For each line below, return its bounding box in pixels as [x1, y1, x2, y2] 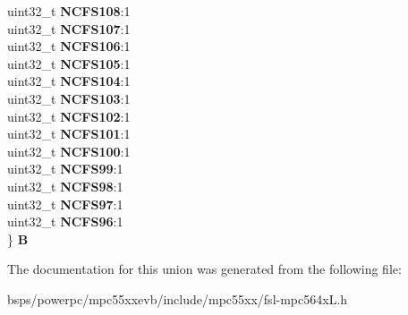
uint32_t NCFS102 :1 [7, 106, 131, 125]
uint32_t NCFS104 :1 [7, 72, 131, 90]
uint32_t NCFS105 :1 [7, 54, 131, 72]
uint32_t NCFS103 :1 [7, 89, 131, 107]
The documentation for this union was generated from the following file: [7, 260, 402, 278]
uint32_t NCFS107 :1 [7, 19, 131, 38]
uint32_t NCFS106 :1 [7, 37, 131, 55]
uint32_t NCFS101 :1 [7, 124, 131, 143]
